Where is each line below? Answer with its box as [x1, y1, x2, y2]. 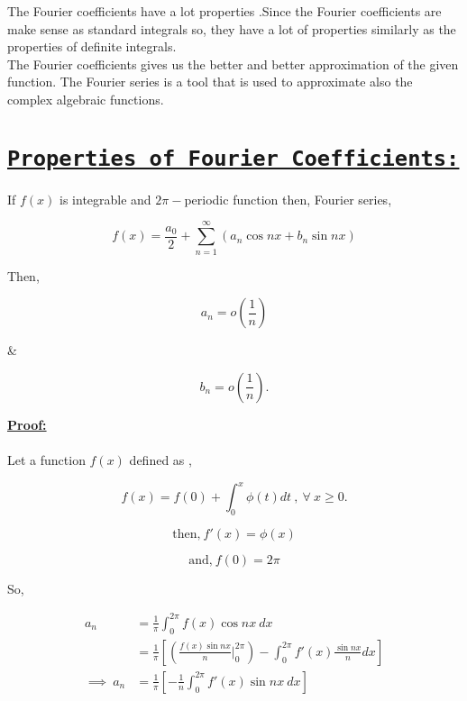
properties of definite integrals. [7, 37, 177, 56]
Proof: [7, 414, 47, 433]
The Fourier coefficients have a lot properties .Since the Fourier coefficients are [7, 2, 442, 20]
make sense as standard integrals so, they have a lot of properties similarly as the [7, 19, 456, 38]
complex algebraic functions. [7, 89, 164, 108]
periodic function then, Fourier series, [184, 189, 392, 208]
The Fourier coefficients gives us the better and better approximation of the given [7, 54, 459, 73]
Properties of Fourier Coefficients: [7, 145, 460, 171]
